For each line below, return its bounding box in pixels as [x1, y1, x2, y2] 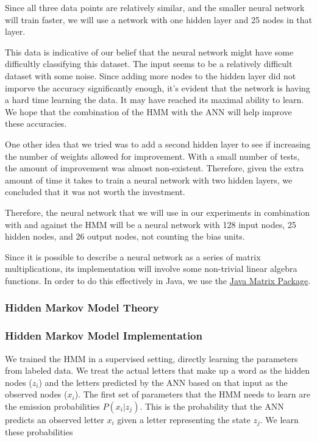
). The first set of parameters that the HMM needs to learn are [74, 388, 310, 401]
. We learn [260, 413, 299, 426]
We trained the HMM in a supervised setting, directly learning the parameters [5, 352, 298, 365]
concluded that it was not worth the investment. [5, 185, 185, 198]
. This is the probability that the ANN [140, 399, 284, 412]
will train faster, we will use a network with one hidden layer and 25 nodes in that [5, 13, 312, 26]
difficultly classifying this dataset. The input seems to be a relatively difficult [5, 57, 293, 70]
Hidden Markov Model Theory [5, 300, 160, 315]
